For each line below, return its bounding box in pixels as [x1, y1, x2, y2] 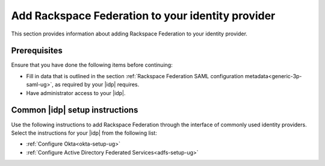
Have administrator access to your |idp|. [26, 89, 126, 96]
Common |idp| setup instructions [11, 105, 138, 115]
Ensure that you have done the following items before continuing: [11, 61, 173, 69]
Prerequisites [11, 46, 63, 56]
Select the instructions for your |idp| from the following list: [11, 129, 158, 137]
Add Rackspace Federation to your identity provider [11, 9, 276, 22]
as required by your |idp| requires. [54, 81, 140, 88]
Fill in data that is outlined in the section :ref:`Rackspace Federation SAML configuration [26, 72, 244, 79]
